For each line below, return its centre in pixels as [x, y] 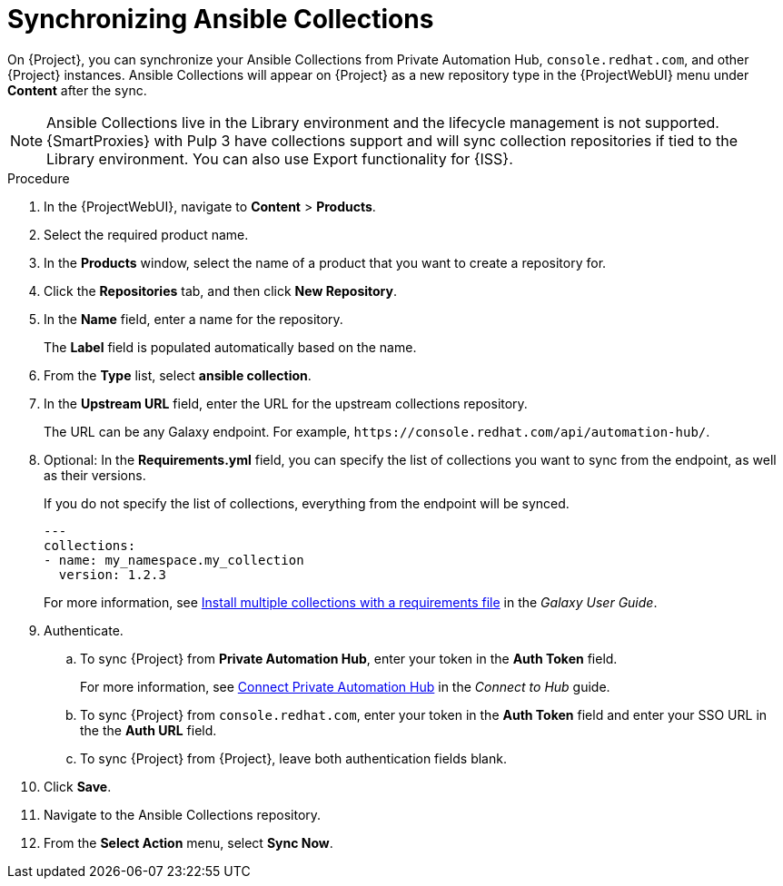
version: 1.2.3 [112, 574]
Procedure [39, 178]
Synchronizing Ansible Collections [221, 19]
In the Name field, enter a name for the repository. [193, 319]
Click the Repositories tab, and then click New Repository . [221, 290]
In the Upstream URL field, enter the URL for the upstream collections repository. [286, 403]
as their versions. [95, 475]
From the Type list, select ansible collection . [178, 375]
